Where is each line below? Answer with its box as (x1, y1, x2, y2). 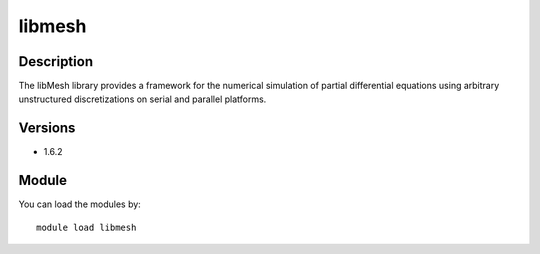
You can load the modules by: (18, 198, 142, 210)
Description (18, 53, 94, 70)
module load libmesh (36, 221, 137, 233)
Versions (18, 120, 76, 137)
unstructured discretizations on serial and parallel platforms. (18, 93, 267, 105)
